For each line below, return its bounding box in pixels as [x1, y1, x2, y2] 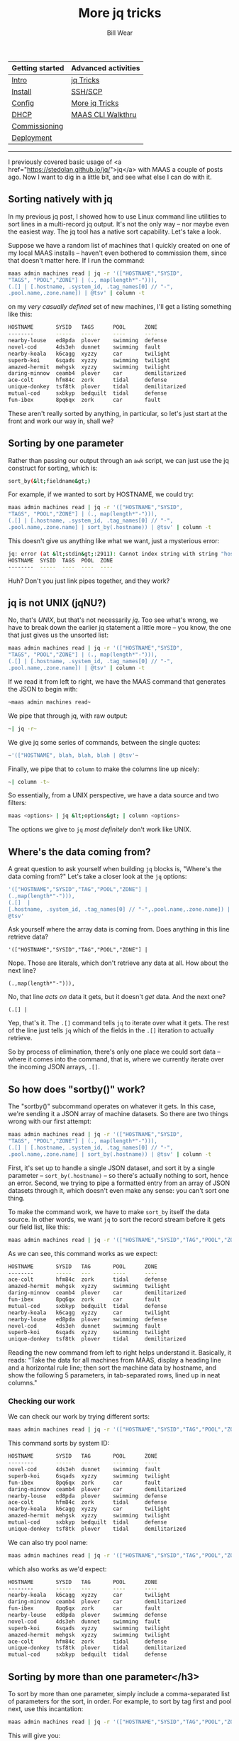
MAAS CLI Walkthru [71, 109, 137, 119]
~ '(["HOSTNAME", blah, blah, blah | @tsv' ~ [8, 751, 139, 759]
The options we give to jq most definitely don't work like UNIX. [8, 825, 191, 834]
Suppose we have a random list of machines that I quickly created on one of [8, 241, 230, 249]
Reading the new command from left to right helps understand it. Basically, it [8, 1348, 232, 1357]
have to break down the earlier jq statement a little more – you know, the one [8, 623, 232, 632]
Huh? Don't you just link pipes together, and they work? [8, 577, 170, 585]
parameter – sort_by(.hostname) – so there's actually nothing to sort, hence [8, 1171, 229, 1179]
